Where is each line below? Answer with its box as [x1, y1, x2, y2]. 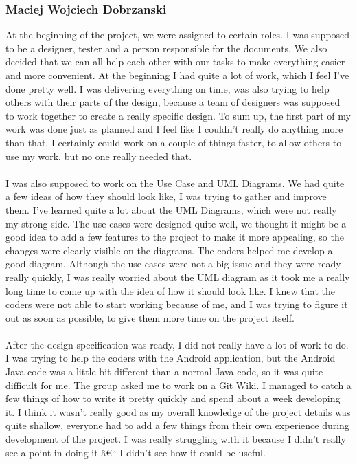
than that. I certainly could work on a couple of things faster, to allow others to [5, 135, 342, 149]
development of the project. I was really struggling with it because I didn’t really [5, 432, 346, 446]
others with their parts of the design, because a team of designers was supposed [5, 95, 341, 109]
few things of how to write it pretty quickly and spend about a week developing [5, 391, 341, 406]
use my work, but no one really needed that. [5, 148, 192, 163]
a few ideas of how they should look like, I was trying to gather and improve [5, 189, 327, 203]
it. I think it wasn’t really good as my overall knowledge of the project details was [5, 404, 351, 419]
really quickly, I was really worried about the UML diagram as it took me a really [5, 269, 350, 284]
